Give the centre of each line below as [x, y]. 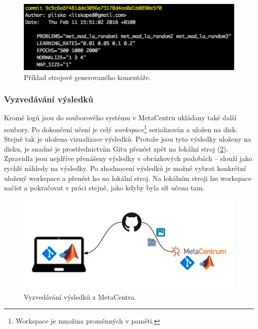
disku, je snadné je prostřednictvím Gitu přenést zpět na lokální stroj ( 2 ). [116, 148]
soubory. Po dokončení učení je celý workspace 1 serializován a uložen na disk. [121, 128]
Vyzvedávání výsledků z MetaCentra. [80, 296]
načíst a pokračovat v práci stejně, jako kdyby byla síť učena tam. [104, 188]
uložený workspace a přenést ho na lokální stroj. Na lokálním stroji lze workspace [128, 178]
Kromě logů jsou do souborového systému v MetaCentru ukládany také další [120, 118]
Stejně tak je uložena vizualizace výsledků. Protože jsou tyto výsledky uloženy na [128, 139]
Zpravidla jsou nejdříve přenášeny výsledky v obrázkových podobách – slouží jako [128, 158]
